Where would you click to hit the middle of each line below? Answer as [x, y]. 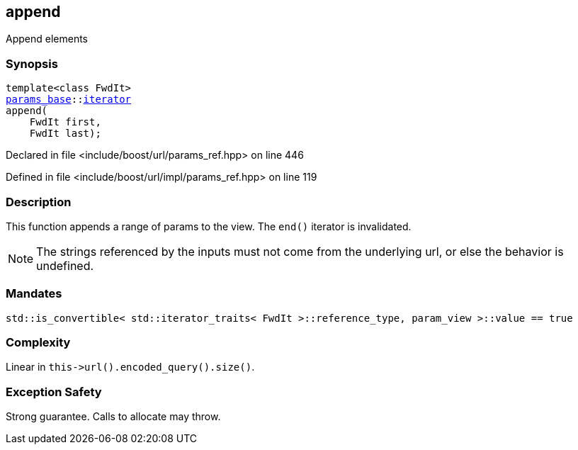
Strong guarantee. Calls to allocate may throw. [113, 417]
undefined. [65, 265]
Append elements [47, 39]
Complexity [38, 343]
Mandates [34, 294]
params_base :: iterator [69, 100]
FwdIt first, [65, 122]
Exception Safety [54, 392]
